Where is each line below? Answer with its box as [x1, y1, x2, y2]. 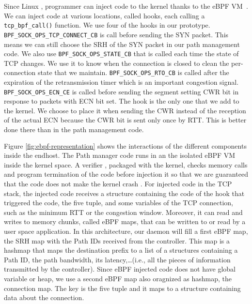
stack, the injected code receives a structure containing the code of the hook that [4, 188, 245, 198]
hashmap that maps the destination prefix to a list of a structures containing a [4, 245, 238, 255]
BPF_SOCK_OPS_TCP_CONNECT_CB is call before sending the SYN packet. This [4, 29, 229, 39]
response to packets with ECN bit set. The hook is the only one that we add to [4, 96, 239, 106]
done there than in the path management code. [4, 124, 144, 135]
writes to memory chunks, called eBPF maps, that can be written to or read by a [4, 216, 246, 227]
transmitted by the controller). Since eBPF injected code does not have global [4, 264, 236, 274]
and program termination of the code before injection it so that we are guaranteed [4, 169, 248, 179]
